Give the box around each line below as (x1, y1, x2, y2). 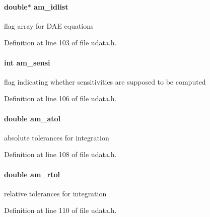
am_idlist (34, 1, 68, 12)
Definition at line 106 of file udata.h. (4, 93, 117, 104)
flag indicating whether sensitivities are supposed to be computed (4, 76, 206, 87)
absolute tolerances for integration (4, 132, 109, 142)
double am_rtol (4, 169, 60, 179)
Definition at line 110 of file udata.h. (4, 205, 117, 215)
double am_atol (4, 113, 61, 123)
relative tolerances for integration (4, 188, 107, 198)
